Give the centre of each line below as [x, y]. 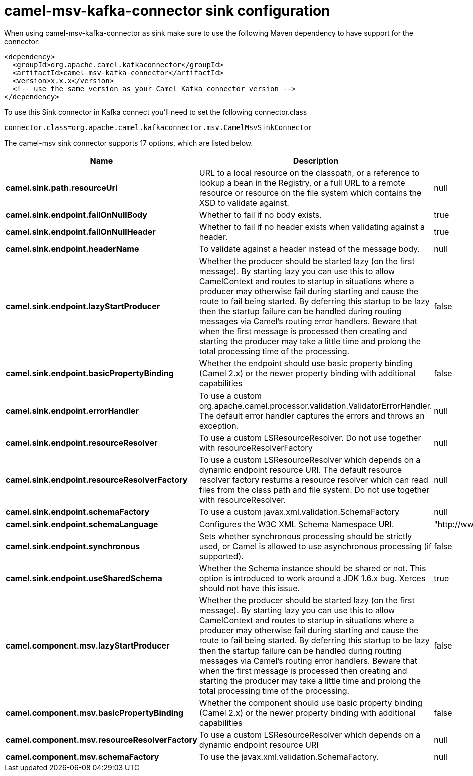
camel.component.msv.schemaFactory [82, 757]
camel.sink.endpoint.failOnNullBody [76, 215]
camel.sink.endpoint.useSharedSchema [84, 578]
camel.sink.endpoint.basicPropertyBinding [90, 373]
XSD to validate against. [244, 203]
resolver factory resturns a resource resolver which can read [314, 480]
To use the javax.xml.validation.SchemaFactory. [289, 757]
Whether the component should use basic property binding [311, 702]
